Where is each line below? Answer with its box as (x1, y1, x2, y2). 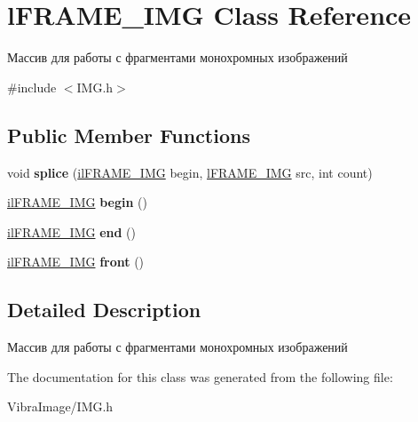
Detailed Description (7, 296, 201, 323)
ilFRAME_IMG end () (7, 222, 136, 241)
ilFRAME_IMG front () (7, 252, 145, 271)
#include (7, 77, 57, 96)
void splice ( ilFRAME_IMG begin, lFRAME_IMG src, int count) (7, 163, 373, 181)
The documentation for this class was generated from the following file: (7, 367, 393, 386)
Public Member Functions (7, 121, 250, 148)
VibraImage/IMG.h (7, 397, 114, 416)
